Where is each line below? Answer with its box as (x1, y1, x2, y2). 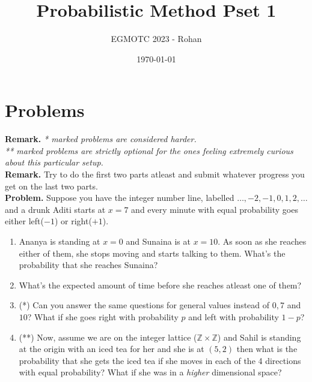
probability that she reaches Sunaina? (19, 258, 158, 271)
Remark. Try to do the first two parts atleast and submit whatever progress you (5, 168, 305, 181)
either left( (5, 215, 44, 227)
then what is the (236, 342, 298, 355)
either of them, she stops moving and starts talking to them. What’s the (19, 246, 286, 259)
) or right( (54, 215, 92, 227)
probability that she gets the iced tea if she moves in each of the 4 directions (19, 354, 301, 366)
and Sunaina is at (126, 235, 191, 247)
